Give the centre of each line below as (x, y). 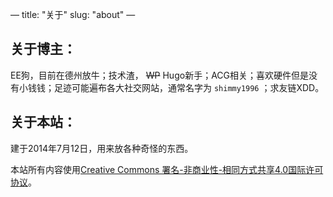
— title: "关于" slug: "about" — (73, 14)
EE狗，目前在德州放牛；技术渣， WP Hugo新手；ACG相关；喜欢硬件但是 (159, 75)
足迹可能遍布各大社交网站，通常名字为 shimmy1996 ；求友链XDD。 (189, 87)
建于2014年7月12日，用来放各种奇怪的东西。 (102, 148)
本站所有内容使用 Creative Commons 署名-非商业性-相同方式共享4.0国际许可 (167, 169)
